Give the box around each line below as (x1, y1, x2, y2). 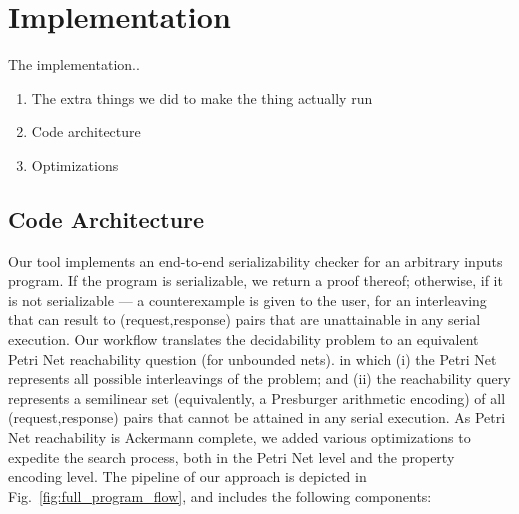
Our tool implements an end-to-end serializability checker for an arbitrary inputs (8, 250, 503, 271)
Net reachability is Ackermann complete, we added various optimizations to (8, 427, 471, 448)
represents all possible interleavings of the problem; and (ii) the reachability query (8, 368, 511, 389)
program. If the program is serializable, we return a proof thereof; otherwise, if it (8, 270, 503, 291)
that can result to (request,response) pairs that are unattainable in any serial (8, 309, 481, 330)
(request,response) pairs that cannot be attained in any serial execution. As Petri (8, 407, 506, 428)
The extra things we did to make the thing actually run (31, 87, 373, 108)
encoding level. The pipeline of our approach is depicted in (8, 466, 367, 487)
